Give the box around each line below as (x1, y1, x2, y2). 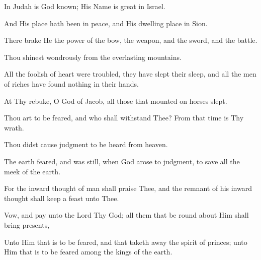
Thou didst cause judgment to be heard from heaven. (4, 139, 168, 150)
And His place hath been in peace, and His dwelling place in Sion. (4, 18, 208, 28)
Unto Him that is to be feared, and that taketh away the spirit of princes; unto (4, 236, 247, 247)
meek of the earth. (4, 166, 61, 176)
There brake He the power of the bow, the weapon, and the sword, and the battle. (4, 35, 257, 45)
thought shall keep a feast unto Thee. (4, 192, 119, 203)
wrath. (4, 122, 24, 133)
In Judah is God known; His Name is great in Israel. (4, 1, 165, 11)
